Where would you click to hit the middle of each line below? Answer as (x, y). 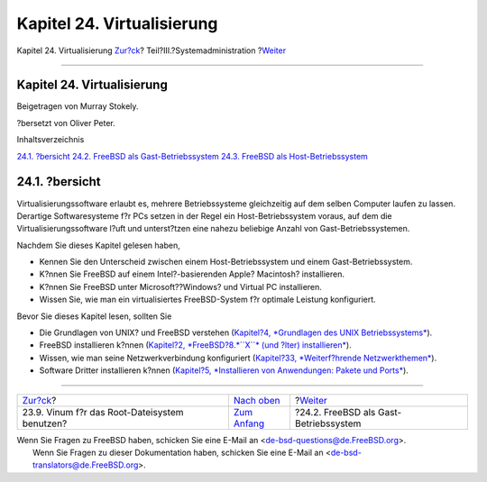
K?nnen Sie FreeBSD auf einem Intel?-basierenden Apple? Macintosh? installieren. (192, 274)
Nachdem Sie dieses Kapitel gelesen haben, (98, 245)
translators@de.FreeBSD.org (86, 465)
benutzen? (45, 423)
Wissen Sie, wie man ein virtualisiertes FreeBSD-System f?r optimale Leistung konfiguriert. (207, 300)
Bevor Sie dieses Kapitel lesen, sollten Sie (94, 316)
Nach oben (257, 400)
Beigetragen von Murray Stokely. (78, 106)
